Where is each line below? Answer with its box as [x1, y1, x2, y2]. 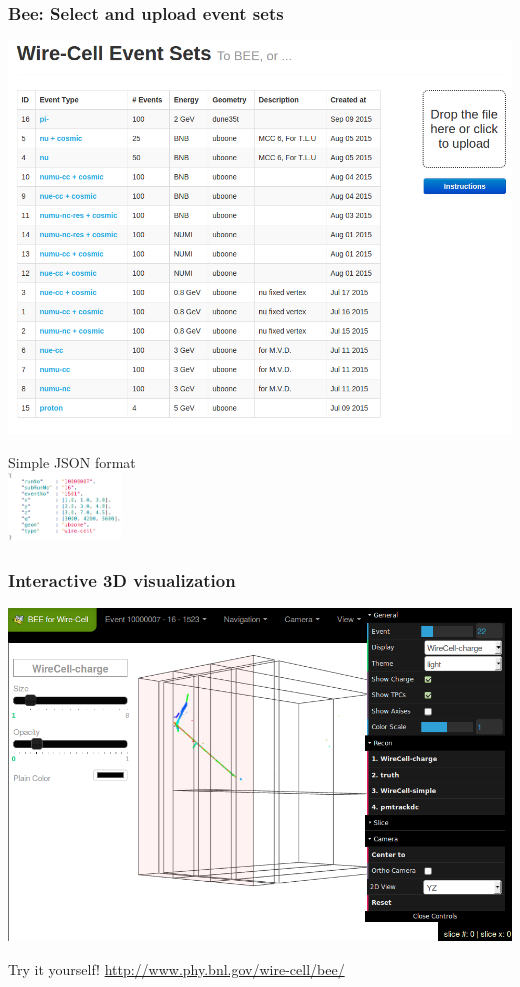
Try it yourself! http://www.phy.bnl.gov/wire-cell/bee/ [8, 958, 345, 979]
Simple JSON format [8, 451, 136, 472]
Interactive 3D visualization [8, 567, 236, 592]
